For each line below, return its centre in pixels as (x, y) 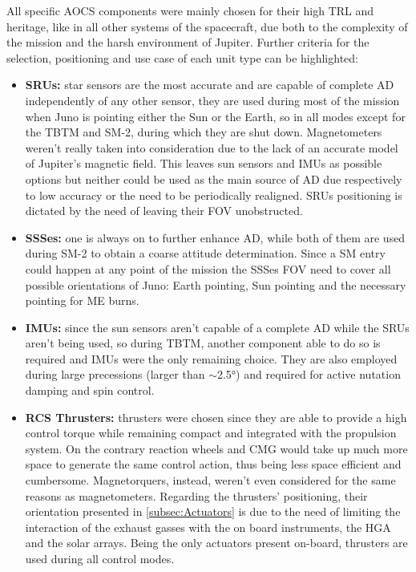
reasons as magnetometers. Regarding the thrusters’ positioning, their (196, 495)
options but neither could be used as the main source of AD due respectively (214, 178)
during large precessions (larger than (115, 374)
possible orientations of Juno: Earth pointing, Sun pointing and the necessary (216, 284)
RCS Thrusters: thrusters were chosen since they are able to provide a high (216, 417)
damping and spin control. (90, 390)
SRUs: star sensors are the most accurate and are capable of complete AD (210, 85)
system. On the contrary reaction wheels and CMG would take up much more (216, 448)
